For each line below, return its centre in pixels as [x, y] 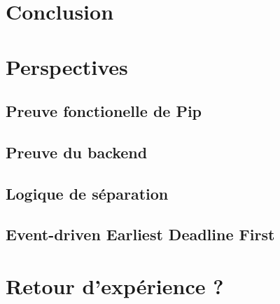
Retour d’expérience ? [115, 286]
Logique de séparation [87, 193]
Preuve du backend [77, 152]
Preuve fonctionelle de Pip [104, 111]
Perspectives [67, 66]
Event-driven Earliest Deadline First [140, 234]
